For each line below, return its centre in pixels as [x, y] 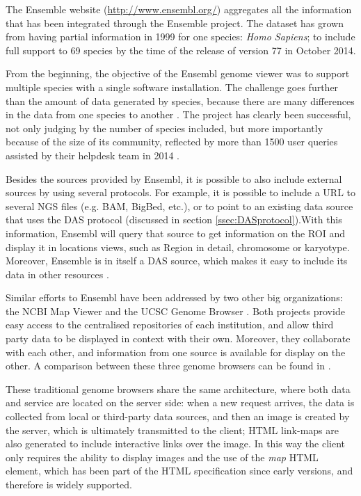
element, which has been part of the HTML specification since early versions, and [179, 471]
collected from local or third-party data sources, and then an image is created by [178, 416]
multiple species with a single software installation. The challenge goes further [172, 87]
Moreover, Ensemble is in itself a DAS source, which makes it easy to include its [177, 261]
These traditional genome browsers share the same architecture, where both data [178, 389]
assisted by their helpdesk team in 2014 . [93, 155]
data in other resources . [57, 274]
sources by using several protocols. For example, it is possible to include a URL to [180, 192]
